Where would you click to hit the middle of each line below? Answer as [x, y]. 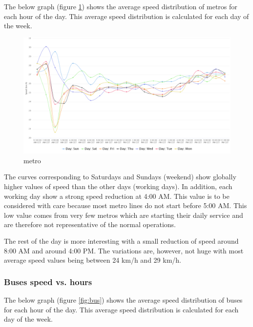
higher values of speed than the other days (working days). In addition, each [118, 186]
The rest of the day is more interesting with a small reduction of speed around [121, 241]
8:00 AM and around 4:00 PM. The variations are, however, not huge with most [124, 250]
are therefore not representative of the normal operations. [90, 224]
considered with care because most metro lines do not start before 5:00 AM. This [126, 205]
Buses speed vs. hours [48, 281]
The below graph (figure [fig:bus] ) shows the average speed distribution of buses [123, 300]
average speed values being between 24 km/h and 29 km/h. [93, 260]
